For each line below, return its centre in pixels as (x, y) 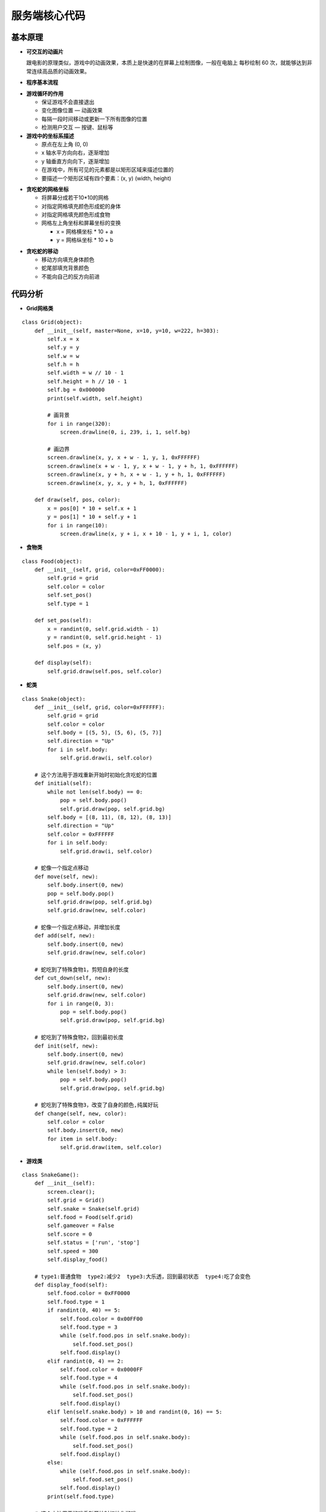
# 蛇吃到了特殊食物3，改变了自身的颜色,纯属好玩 (96, 1105)
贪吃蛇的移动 (42, 251)
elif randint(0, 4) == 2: (85, 1361)
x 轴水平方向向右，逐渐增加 (75, 153)
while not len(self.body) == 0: (95, 792)
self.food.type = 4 (89, 1378)
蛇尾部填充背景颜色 (65, 268)
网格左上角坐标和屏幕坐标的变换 (81, 223)
